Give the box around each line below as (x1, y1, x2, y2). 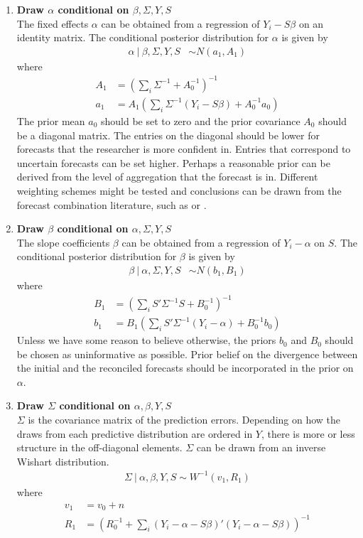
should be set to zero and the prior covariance (100, 113, 300, 128)
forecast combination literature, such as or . (16, 197, 207, 212)
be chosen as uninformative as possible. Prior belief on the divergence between (16, 346, 358, 361)
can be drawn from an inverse (196, 440, 326, 455)
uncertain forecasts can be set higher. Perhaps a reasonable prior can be (16, 155, 330, 170)
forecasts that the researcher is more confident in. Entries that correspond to (16, 141, 351, 156)
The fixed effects (16, 16, 89, 31)
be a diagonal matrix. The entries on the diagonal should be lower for (16, 127, 320, 142)
